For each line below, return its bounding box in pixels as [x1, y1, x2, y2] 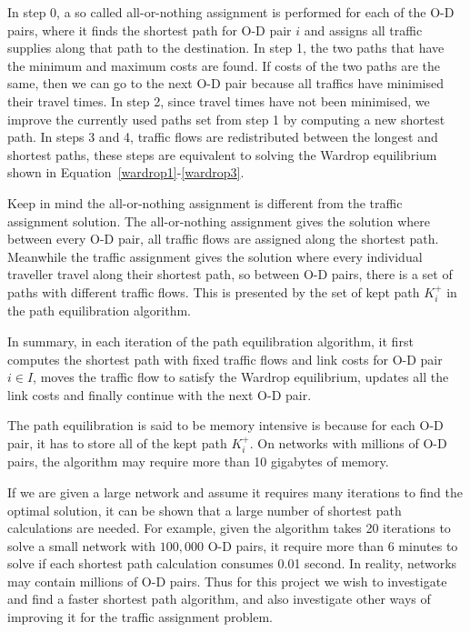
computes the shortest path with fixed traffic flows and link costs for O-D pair [7, 349, 443, 368]
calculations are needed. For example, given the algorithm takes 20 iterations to [7, 518, 451, 537]
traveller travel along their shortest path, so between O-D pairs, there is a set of [7, 265, 453, 284]
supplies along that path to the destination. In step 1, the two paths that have [7, 38, 445, 57]
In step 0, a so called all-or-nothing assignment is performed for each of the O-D [7, 3, 455, 21]
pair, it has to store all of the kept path [7, 433, 227, 452]
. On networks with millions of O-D [249, 433, 447, 452]
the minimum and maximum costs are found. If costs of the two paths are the [7, 55, 441, 75]
